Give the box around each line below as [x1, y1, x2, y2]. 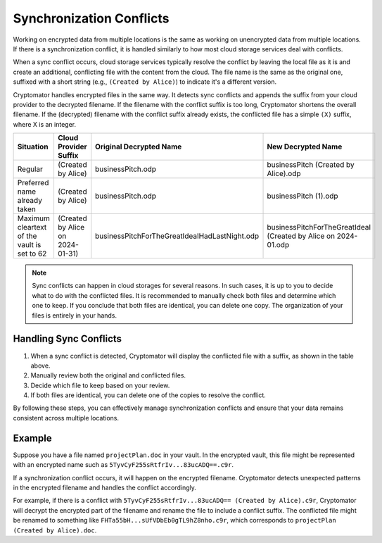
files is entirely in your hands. [32, 311, 117, 320]
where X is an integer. [13, 120, 77, 128]
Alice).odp [267, 169, 302, 179]
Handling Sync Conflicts [13, 333, 122, 345]
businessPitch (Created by [267, 160, 355, 170]
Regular [17, 164, 44, 174]
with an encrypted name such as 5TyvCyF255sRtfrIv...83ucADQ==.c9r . [13, 461, 234, 469]
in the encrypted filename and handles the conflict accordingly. [13, 483, 197, 492]
